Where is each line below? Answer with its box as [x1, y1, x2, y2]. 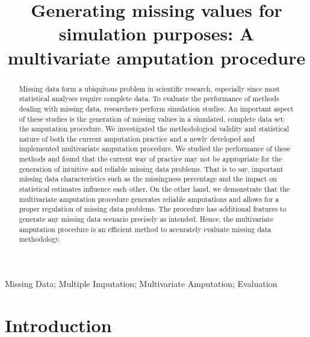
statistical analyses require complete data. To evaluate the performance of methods [19, 93, 279, 104]
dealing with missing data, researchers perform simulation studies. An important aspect [19, 103, 294, 113]
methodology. [19, 234, 61, 244]
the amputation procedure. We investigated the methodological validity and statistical [19, 124, 289, 134]
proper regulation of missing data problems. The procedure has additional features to [19, 204, 287, 214]
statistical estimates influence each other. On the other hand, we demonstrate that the [19, 184, 290, 194]
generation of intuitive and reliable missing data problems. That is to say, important [19, 163, 284, 174]
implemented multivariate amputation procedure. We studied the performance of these [19, 143, 291, 154]
